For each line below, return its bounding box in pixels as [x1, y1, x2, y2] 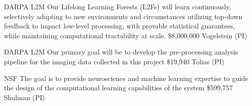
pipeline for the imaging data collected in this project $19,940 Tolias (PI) [4, 56, 224, 66]
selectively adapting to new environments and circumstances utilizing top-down [4, 11, 243, 21]
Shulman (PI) [4, 92, 45, 102]
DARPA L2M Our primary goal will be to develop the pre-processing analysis [4, 47, 238, 57]
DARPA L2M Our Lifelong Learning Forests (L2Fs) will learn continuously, [4, 1, 231, 11]
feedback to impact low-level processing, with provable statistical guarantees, [4, 21, 235, 31]
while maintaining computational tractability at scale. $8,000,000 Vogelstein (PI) [4, 30, 248, 40]
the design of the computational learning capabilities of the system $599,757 [4, 82, 233, 93]
